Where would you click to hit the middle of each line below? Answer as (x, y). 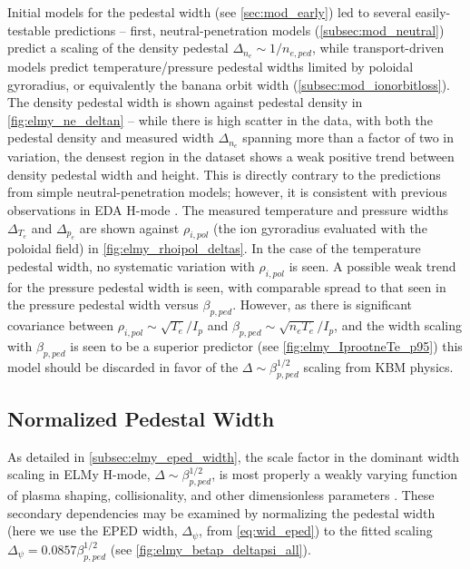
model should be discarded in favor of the (123, 366)
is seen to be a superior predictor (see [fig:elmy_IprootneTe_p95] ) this (266, 346)
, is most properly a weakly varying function (335, 474)
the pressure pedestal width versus (103, 304)
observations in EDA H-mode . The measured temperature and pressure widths (228, 210)
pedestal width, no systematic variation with (131, 266)
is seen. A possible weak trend (372, 266)
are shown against (129, 227)
